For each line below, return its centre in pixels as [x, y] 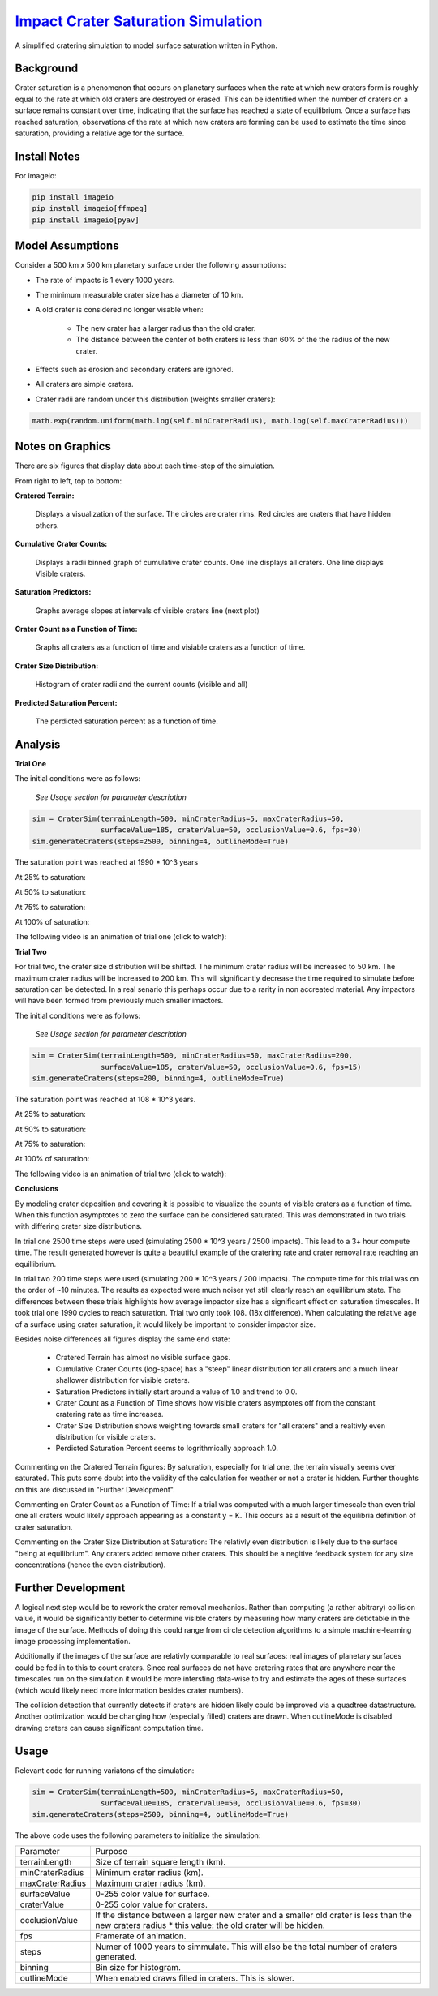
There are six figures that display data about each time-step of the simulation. [145, 466]
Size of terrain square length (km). [161, 1861]
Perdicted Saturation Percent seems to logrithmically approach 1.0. [167, 1449]
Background [47, 69]
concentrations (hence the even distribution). [90, 1565]
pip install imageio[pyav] [86, 220]
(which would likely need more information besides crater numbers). [129, 1690]
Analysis [38, 744]
